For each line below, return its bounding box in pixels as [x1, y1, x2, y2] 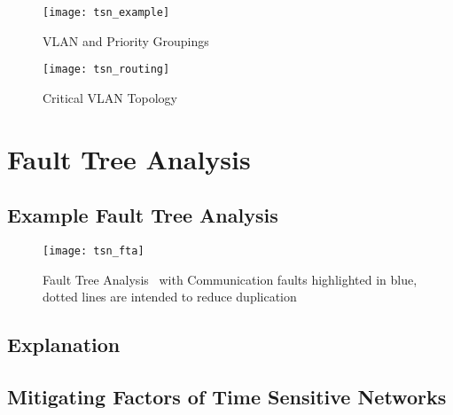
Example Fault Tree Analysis [7, 201, 278, 229]
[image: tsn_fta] [43, 245, 144, 258]
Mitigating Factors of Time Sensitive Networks [7, 383, 447, 411]
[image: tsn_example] [43, 6, 170, 19]
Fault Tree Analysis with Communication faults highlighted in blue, [43, 270, 418, 288]
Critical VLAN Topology [43, 88, 177, 106]
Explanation [7, 331, 121, 358]
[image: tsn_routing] [43, 63, 170, 76]
